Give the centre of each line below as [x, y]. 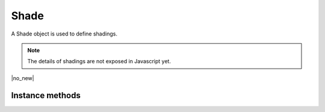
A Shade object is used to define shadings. [64, 34]
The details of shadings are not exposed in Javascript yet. [99, 61]
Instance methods [46, 95]
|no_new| [23, 78]
